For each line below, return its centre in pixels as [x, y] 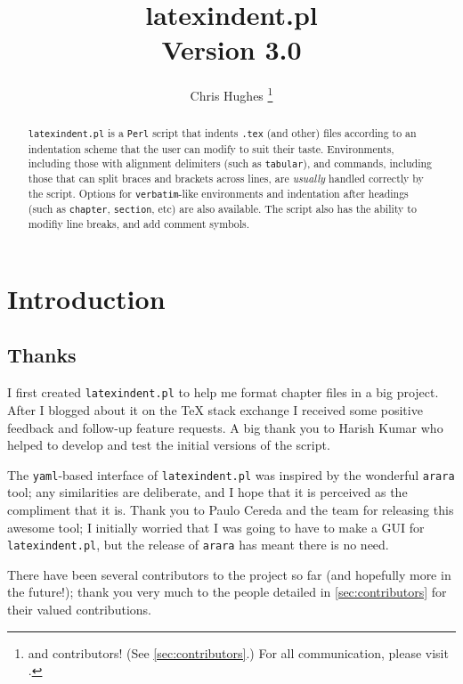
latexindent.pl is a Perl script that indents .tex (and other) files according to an [222, 133]
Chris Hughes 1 [231, 94]
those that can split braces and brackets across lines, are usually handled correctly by [226, 179]
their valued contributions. [79, 609]
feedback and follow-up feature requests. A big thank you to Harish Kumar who [225, 427]
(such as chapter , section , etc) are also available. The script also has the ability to [222, 209]
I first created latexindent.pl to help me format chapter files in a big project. [223, 392]
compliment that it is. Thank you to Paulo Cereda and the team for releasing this [231, 509]
